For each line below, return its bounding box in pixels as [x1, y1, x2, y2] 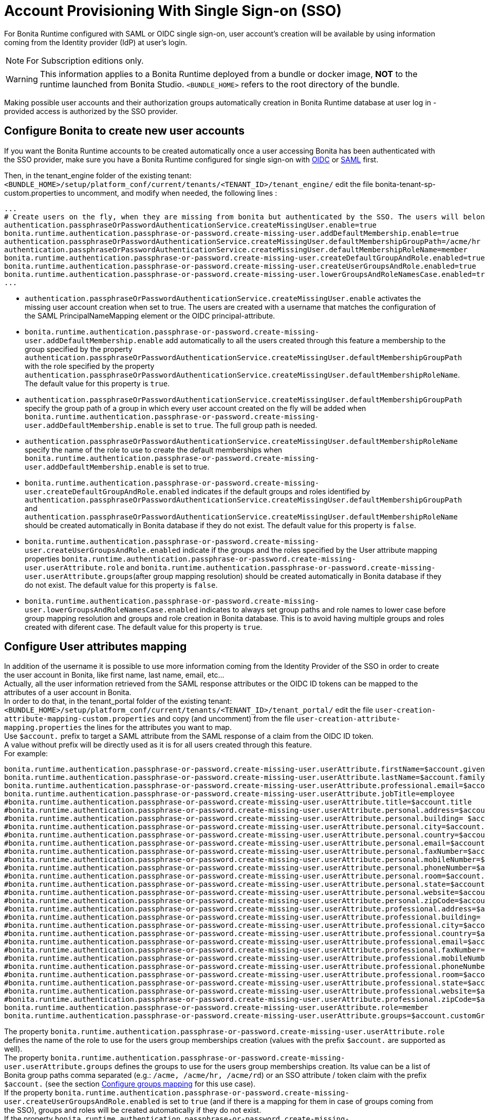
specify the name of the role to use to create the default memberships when [25, 445, 283, 454]
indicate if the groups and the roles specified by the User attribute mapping [182, 545, 437, 554]
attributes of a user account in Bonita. [4, 688, 132, 697]
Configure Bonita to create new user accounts [4, 124, 245, 138]
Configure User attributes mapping [4, 640, 187, 654]
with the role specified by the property [25, 361, 155, 370]
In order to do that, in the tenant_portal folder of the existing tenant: [4, 697, 232, 706]
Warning [6, 73, 38, 84]
